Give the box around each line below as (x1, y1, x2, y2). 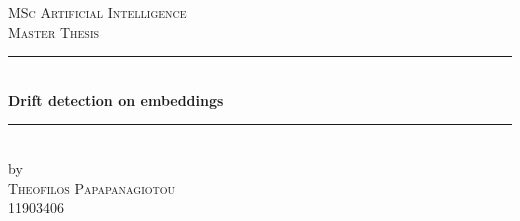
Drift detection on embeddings (8, 89, 224, 110)
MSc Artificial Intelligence (8, 2, 187, 22)
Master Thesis (8, 21, 100, 42)
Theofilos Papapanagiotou (8, 177, 176, 198)
